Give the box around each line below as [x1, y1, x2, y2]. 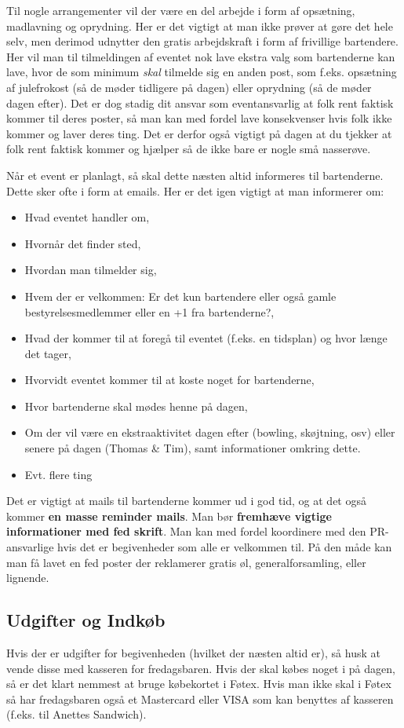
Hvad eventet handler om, [24, 209, 150, 225]
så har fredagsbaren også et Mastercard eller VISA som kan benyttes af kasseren [6, 690, 394, 707]
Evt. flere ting [24, 466, 93, 482]
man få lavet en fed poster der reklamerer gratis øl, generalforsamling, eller [6, 554, 366, 570]
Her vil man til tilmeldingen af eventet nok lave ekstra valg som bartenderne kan [6, 48, 395, 64]
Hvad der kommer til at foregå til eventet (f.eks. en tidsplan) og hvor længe [24, 330, 388, 346]
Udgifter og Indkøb [6, 608, 166, 632]
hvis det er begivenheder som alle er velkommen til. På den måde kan [57, 539, 392, 555]
